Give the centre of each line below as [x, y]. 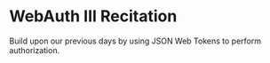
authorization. [35, 50]
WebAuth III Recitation [93, 16]
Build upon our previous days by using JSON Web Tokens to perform [135, 41]
